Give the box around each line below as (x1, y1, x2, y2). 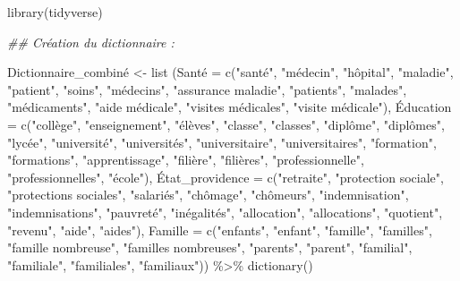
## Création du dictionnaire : (7, 32, 175, 51)
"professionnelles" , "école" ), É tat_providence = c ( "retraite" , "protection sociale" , (7, 167, 444, 186)
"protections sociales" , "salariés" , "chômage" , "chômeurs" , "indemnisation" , (7, 185, 409, 204)
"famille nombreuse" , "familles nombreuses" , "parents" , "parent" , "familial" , (7, 238, 413, 257)
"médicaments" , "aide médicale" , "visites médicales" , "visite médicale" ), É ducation (7, 98, 452, 116)
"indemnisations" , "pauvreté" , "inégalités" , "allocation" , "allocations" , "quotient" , (7, 202, 443, 221)
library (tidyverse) (7, 3, 103, 21)
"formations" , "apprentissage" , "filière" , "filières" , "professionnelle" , (7, 150, 364, 169)
